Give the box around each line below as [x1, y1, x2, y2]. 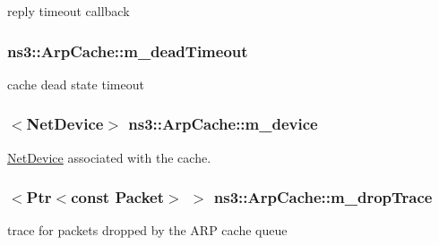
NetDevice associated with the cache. [7, 148, 211, 166]
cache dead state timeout [7, 74, 144, 93]
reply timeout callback [7, 2, 130, 20]
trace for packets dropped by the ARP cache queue [7, 221, 288, 240]
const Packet [71, 186, 165, 208]
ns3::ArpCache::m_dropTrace [213, 186, 433, 208]
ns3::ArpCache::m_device [128, 113, 318, 135]
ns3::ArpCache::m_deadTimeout [7, 39, 248, 62]
